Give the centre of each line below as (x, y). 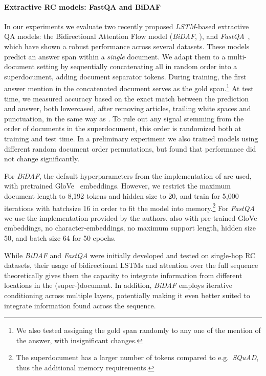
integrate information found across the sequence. (80, 305)
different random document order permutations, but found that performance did (130, 148)
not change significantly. (42, 159)
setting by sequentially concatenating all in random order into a (137, 66)
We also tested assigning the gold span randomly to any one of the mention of (138, 330)
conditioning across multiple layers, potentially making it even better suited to (127, 295)
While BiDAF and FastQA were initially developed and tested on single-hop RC (130, 255)
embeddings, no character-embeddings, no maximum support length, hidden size (130, 228)
